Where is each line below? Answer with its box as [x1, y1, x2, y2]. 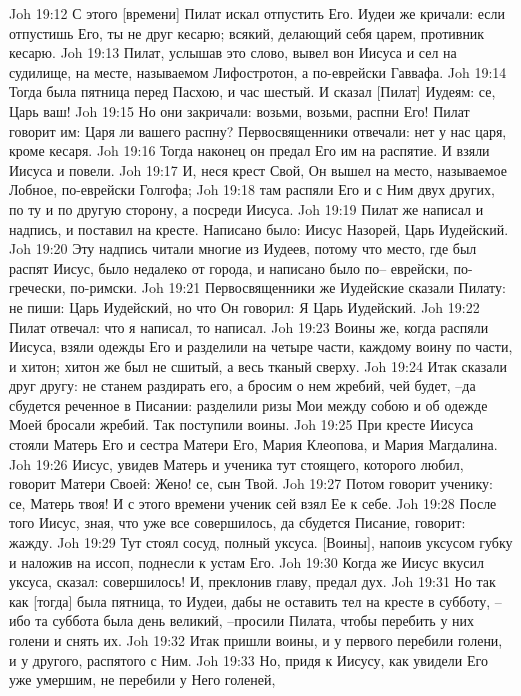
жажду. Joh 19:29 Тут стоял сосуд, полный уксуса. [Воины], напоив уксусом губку [9, 532, 513, 553]
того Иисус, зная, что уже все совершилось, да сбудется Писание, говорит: [9, 512, 466, 533]
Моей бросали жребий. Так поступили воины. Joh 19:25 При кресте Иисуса [9, 414, 474, 435]
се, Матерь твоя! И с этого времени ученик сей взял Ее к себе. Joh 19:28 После [9, 492, 497, 513]
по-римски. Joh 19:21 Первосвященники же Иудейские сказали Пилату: [70, 277, 506, 298]
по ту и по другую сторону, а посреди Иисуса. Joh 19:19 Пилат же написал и [9, 198, 484, 219]
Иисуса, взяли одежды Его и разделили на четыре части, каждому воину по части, [9, 336, 513, 357]
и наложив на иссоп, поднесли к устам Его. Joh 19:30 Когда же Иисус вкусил [9, 551, 484, 572]
